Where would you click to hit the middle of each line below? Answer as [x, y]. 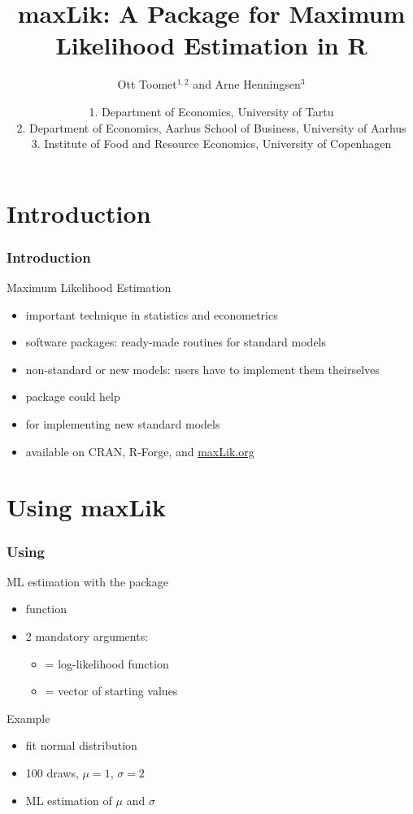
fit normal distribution [81, 745]
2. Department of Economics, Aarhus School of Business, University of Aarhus [211, 127]
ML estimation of [69, 800]
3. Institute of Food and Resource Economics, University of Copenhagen [211, 144]
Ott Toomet [147, 84]
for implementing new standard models [123, 424]
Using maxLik [86, 507]
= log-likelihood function [107, 663]
